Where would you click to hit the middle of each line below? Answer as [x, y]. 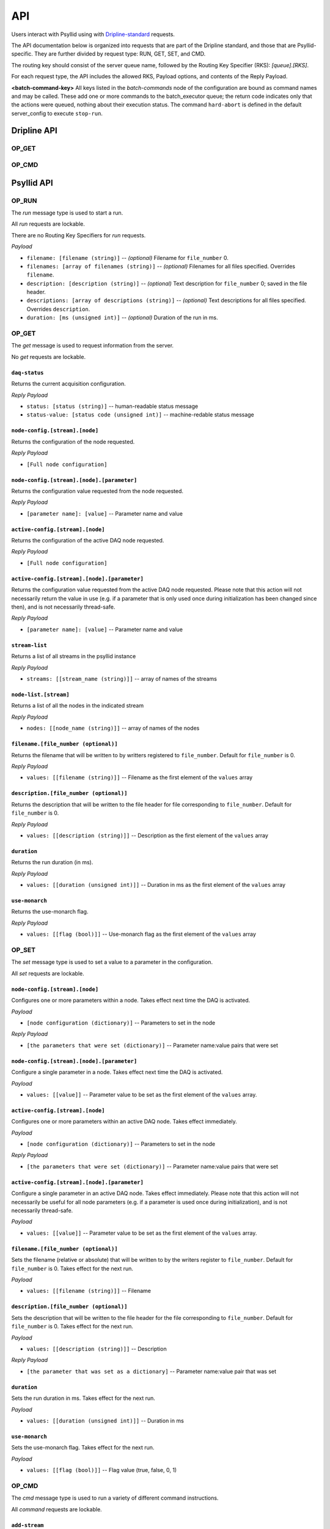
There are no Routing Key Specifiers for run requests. [79, 235]
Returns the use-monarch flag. [50, 912]
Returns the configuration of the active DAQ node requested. [88, 541]
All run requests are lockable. [48, 224]
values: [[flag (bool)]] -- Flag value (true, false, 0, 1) [102, 1470]
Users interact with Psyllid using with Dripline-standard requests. [93, 34]
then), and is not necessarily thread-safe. [63, 607]
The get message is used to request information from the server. [93, 346]
